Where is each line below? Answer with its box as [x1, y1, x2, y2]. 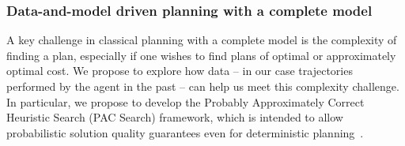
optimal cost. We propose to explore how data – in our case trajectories [6, 62, 353, 79]
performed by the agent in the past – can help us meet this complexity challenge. [6, 78, 399, 94]
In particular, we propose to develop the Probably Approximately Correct [6, 93, 365, 110]
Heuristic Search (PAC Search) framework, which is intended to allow [6, 109, 343, 125]
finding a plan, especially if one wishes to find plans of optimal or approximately [6, 47, 396, 63]
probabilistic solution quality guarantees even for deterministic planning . [6, 124, 364, 140]
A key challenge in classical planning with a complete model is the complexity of [6, 32, 397, 48]
